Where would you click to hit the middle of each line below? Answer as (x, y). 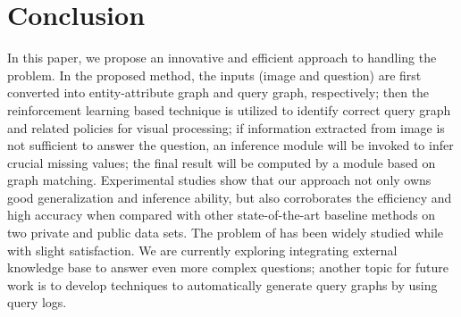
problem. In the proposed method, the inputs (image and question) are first (214, 75)
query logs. (37, 302)
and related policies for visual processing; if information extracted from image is (226, 127)
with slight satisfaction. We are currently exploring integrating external (202, 250)
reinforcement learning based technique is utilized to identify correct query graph (229, 109)
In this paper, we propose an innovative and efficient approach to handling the (222, 58)
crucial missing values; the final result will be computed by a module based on (222, 162)
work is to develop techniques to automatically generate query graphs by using (222, 284)
